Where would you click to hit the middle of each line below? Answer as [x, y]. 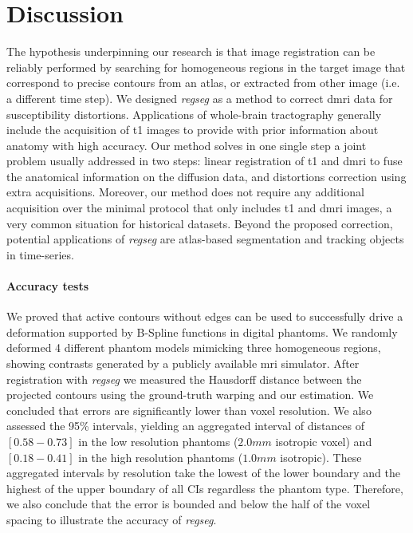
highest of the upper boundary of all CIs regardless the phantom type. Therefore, [205, 488]
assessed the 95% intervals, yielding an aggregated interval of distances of [186, 426]
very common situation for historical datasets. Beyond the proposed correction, [200, 223]
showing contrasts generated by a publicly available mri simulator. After [183, 363]
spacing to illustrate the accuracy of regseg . [112, 519]
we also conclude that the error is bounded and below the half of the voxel [189, 504]
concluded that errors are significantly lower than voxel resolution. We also [189, 410]
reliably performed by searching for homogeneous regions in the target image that [206, 67]
